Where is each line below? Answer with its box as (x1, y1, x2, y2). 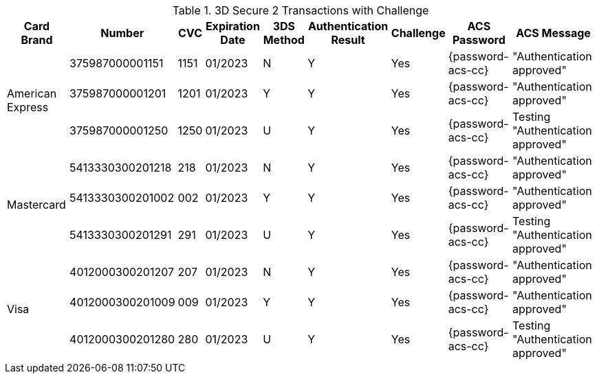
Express (7, 100, 49, 114)
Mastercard (7, 198, 66, 211)
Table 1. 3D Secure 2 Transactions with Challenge (172, 3, 429, 17)
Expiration (205, 19, 260, 33)
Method (263, 33, 305, 47)
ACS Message (516, 26, 591, 40)
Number (100, 26, 144, 40)
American (7, 87, 57, 100)
